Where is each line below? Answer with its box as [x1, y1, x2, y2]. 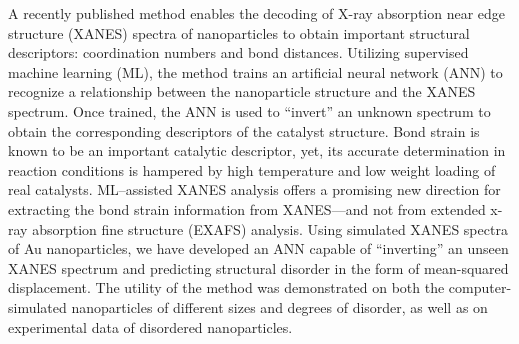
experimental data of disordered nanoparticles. [8, 316, 293, 337]
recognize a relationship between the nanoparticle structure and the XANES [8, 81, 476, 102]
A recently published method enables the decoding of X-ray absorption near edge [8, 3, 506, 23]
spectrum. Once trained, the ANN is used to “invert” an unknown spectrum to [8, 100, 491, 121]
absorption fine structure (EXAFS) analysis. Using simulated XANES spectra [32, 218, 508, 239]
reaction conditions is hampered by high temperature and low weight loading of [8, 159, 496, 180]
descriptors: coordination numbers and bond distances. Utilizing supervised [8, 42, 469, 63]
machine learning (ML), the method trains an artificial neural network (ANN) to [8, 61, 503, 82]
